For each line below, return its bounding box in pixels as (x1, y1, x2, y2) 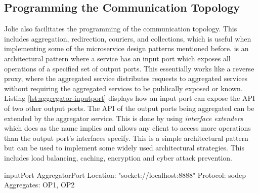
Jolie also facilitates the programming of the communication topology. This (4, 23, 237, 34)
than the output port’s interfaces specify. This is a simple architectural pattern (4, 132, 248, 143)
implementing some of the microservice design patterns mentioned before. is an (4, 43, 249, 54)
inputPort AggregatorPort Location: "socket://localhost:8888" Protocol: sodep (4, 169, 246, 180)
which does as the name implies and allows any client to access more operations (4, 123, 251, 133)
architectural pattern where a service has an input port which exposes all (4, 53, 231, 63)
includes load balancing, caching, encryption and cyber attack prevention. (4, 152, 232, 163)
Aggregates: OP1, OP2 (4, 179, 75, 190)
